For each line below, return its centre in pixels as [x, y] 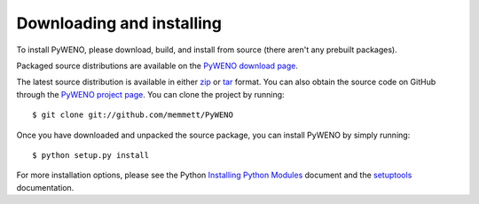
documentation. [45, 187]
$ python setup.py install [91, 155]
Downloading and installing [119, 23]
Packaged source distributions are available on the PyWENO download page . [157, 66]
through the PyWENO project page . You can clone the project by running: [150, 94]
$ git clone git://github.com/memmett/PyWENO [133, 115]
